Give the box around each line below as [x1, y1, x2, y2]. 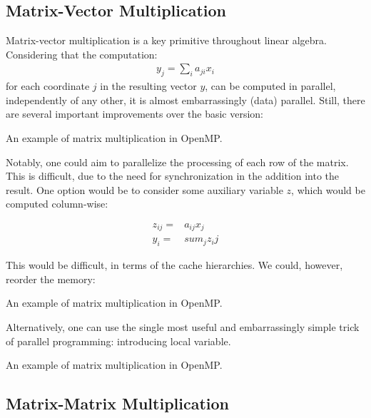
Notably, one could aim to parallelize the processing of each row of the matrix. [6, 154, 349, 169]
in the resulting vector [100, 78, 197, 93]
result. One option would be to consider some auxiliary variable [6, 182, 283, 197]
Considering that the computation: [6, 46, 158, 61]
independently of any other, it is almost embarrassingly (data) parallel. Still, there [6, 92, 365, 107]
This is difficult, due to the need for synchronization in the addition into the [6, 168, 340, 183]
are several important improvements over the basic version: [6, 106, 264, 121]
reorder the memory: [6, 271, 96, 286]
